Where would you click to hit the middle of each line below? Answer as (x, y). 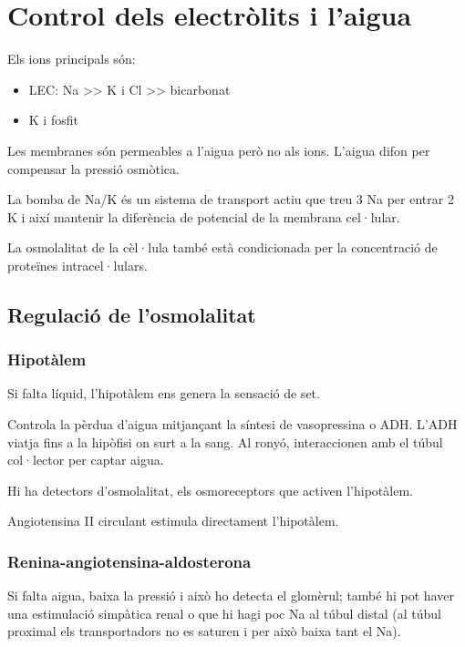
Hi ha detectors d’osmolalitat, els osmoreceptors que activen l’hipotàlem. (210, 490)
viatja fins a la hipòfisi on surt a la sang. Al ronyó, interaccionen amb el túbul (225, 442)
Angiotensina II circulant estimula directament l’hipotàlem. (173, 521)
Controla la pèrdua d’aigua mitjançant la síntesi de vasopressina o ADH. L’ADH (232, 424)
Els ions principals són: (72, 59)
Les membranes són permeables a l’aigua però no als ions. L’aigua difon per (219, 150)
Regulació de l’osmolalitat (132, 314)
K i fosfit (53, 120)
